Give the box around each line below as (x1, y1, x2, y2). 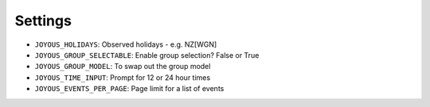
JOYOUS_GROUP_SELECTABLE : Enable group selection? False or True (34, 50, 260, 59)
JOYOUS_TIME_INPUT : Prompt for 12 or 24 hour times (34, 72, 211, 82)
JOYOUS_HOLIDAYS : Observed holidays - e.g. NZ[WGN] (34, 40, 217, 49)
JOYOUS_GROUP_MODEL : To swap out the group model (34, 62, 211, 71)
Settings (14, 12, 72, 29)
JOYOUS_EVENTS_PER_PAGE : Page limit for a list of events (34, 84, 225, 94)
